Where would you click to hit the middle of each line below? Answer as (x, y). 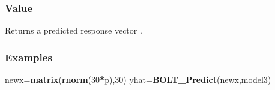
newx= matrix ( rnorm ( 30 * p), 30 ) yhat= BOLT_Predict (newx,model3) (138, 79)
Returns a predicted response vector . (74, 30)
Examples (29, 57)
